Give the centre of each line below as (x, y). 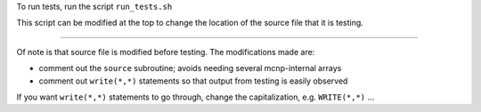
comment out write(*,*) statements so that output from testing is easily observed (193, 81)
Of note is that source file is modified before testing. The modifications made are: (166, 52)
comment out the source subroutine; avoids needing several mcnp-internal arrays (190, 68)
